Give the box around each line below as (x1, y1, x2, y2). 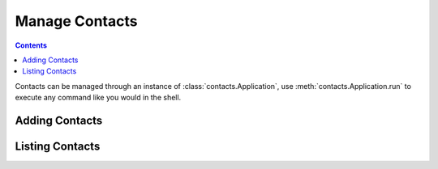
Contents (15, 40, 48, 50)
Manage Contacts (15, 12, 138, 30)
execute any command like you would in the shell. (15, 93, 182, 103)
